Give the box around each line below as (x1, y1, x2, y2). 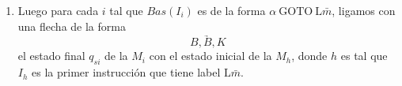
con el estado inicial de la (149, 47, 272, 64)
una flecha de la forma (17, 17, 126, 34)
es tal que (340, 47, 388, 64)
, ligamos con (332, 2, 396, 18)
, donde (291, 47, 328, 64)
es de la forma (197, 2, 266, 18)
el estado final (17, 47, 85, 64)
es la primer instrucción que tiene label (32, 64, 221, 80)
